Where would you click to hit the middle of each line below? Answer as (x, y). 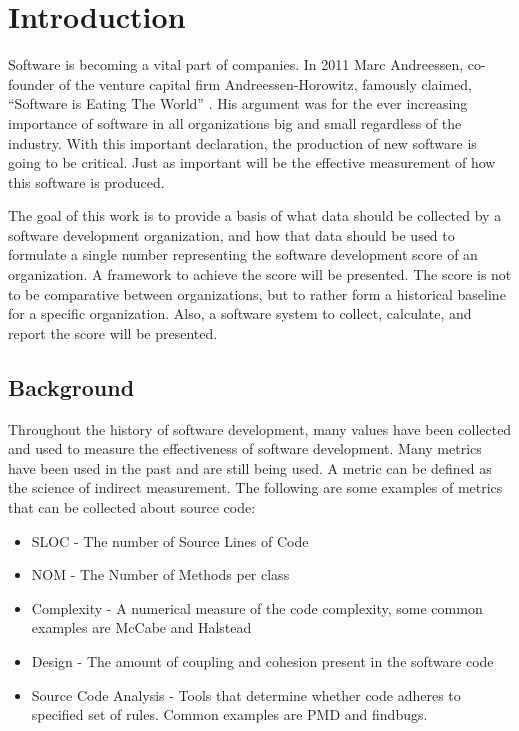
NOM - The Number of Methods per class (160, 574)
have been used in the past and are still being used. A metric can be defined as (250, 467)
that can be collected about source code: (132, 507)
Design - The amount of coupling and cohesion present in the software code (262, 660)
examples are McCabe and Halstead (141, 627)
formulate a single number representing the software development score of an (243, 254)
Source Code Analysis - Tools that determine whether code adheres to (246, 694)
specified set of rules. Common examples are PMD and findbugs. (229, 714)
